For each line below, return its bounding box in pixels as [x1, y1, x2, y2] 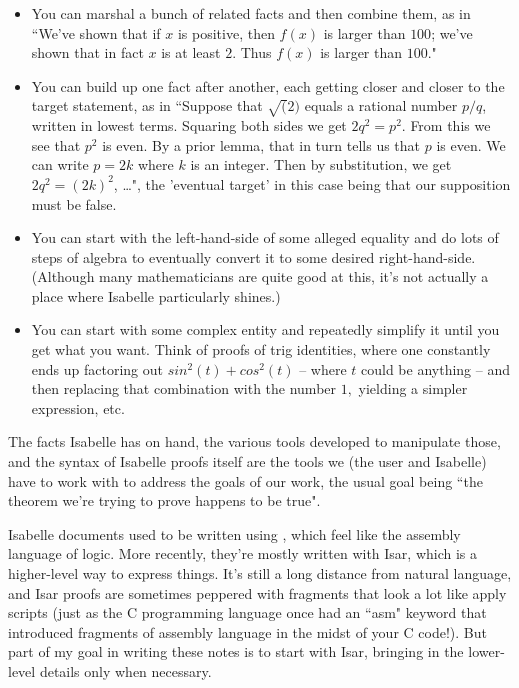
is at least [161, 42, 221, 63]
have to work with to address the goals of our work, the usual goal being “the [8, 470, 483, 491]
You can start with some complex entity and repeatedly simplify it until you [31, 319, 500, 340]
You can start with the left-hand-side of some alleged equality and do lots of [31, 227, 499, 248]
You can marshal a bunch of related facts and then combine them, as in [31, 3, 471, 23]
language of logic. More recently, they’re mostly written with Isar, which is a [8, 543, 478, 564]
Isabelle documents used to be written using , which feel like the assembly [8, 523, 461, 544]
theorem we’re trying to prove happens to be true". [8, 490, 321, 511]
